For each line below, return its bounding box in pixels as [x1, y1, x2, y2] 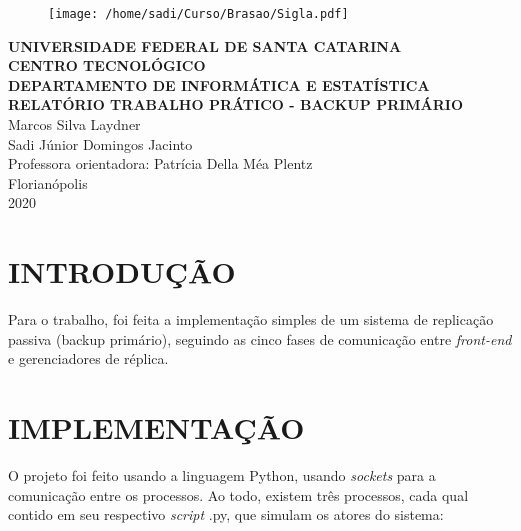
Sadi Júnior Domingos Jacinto [8, 133, 193, 154]
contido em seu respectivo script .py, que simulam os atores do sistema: [8, 504, 444, 525]
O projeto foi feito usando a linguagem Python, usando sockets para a [8, 465, 436, 486]
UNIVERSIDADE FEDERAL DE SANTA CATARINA [8, 35, 402, 56]
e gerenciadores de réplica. [8, 348, 169, 369]
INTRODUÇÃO [8, 251, 236, 292]
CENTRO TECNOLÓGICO [8, 55, 206, 76]
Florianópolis [8, 172, 88, 193]
